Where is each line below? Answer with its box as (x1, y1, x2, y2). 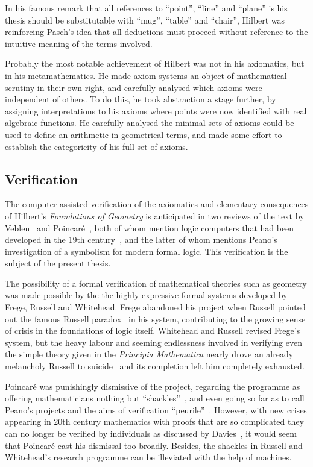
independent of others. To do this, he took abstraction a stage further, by (5, 93, 276, 105)
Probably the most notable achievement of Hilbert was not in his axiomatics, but (5, 57, 305, 70)
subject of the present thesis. (5, 257, 111, 269)
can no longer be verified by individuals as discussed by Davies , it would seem (5, 427, 297, 440)
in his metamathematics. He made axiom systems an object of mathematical (5, 69, 287, 81)
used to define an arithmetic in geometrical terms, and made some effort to (5, 128, 282, 140)
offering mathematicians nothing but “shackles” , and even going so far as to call (5, 392, 305, 404)
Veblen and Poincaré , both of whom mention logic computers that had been (5, 221, 294, 234)
